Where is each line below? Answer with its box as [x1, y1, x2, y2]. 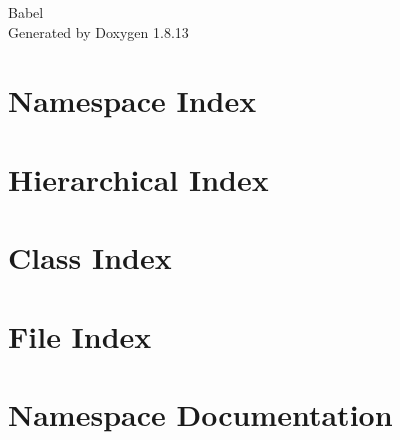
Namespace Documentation [8, 393, 393, 434]
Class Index [8, 237, 172, 278]
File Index [8, 315, 152, 356]
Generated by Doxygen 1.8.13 [8, 21, 189, 42]
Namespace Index [8, 80, 257, 121]
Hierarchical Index [8, 158, 269, 199]
